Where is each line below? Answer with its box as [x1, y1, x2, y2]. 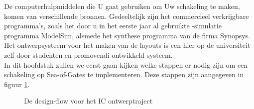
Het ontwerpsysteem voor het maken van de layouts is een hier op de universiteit [4, 40, 251, 50]
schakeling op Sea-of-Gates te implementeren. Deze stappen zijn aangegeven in [4, 69, 244, 80]
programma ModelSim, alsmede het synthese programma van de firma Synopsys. [4, 30, 251, 40]
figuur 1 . [4, 79, 30, 89]
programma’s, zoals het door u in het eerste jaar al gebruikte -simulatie [4, 20, 222, 31]
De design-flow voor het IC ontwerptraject [24, 96, 153, 106]
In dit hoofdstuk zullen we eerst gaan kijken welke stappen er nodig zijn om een [4, 59, 248, 70]
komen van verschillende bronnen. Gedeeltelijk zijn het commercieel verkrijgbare [4, 10, 249, 21]
